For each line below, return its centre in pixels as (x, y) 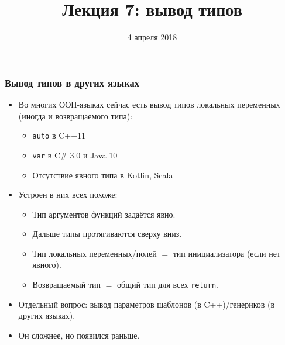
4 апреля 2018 (152, 37)
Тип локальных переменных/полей (95, 253)
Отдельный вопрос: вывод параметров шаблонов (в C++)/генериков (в (147, 304)
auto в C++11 (59, 135)
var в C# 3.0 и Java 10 (75, 155)
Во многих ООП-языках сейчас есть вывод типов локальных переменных (149, 104)
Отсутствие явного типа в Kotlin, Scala (103, 175)
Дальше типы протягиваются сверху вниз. (107, 234)
